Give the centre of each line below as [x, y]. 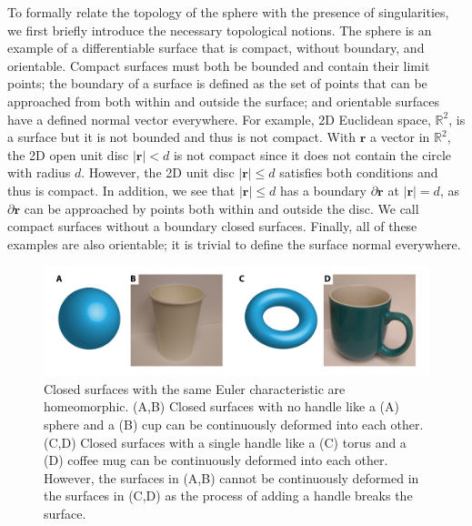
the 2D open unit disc [68, 154]
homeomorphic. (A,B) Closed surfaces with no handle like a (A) [221, 406]
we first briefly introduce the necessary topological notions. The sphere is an [220, 30]
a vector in [400, 137]
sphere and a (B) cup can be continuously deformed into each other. [234, 424]
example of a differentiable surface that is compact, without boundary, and [216, 48]
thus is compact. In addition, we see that [121, 190]
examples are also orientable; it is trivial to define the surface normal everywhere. [234, 243]
